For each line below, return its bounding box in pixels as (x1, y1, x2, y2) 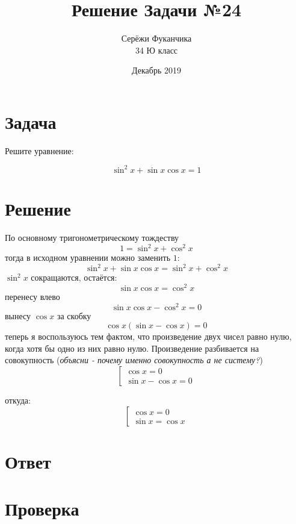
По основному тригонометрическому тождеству (5, 231, 179, 244)
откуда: (5, 393, 31, 406)
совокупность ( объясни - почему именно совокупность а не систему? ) (5, 354, 263, 366)
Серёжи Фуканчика (121, 32, 192, 45)
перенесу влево (5, 290, 60, 302)
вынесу (5, 309, 31, 322)
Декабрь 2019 (132, 64, 181, 76)
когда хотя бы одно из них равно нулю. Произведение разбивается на (5, 342, 259, 354)
